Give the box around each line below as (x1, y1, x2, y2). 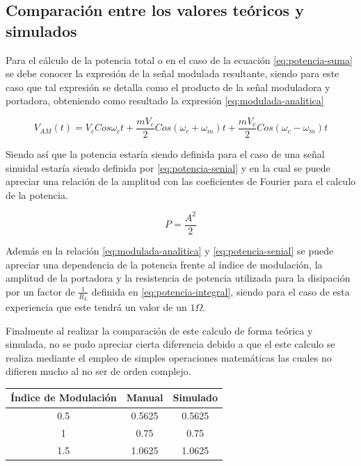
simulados (6, 19, 77, 41)
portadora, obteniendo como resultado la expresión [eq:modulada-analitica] (6, 93, 324, 108)
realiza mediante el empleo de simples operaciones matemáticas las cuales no (6, 350, 332, 364)
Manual (126, 390, 163, 405)
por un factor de (6, 284, 75, 298)
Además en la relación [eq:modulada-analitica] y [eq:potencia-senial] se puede (6, 243, 334, 257)
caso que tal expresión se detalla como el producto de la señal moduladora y (6, 79, 330, 94)
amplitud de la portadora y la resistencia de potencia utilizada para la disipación (6, 271, 351, 285)
